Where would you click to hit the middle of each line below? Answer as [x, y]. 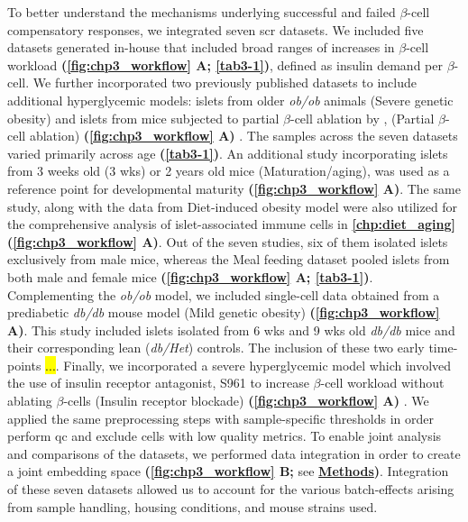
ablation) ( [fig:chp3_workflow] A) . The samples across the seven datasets [243, 136]
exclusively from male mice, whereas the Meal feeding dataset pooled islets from [229, 259]
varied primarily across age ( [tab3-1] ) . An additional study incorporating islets [228, 153]
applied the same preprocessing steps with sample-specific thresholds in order [220, 418]
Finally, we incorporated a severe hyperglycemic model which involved [257, 365]
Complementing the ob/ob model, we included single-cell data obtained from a [224, 294]
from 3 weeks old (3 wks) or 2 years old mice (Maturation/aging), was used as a [229, 171]
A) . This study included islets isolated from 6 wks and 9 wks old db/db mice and [231, 330]
